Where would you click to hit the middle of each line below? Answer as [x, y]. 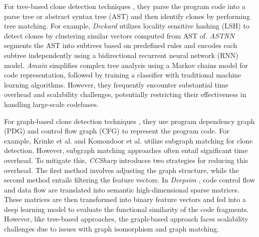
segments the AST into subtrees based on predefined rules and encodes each [121, 45]
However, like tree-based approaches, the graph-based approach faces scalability [126, 219]
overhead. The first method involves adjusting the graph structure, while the [121, 170]
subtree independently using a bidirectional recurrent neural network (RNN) [121, 55]
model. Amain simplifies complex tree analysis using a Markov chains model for [126, 65]
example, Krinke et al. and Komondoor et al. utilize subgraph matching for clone [128, 140]
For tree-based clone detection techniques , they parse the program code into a [125, 6]
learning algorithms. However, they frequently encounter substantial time [116, 84]
